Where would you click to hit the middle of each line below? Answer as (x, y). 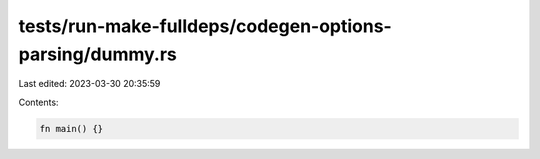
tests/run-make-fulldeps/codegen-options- (205, 26)
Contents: (38, 102)
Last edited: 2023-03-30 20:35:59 (89, 84)
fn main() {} (71, 128)
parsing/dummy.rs (97, 54)
